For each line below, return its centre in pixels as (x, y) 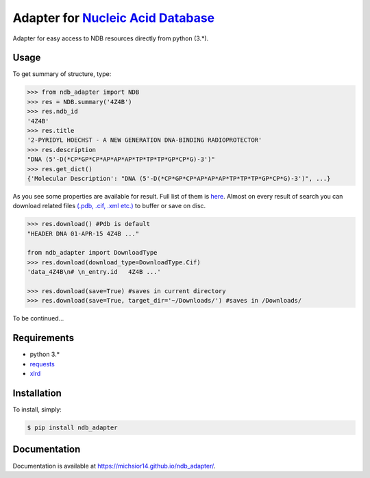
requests (42, 364)
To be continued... (38, 318)
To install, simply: (37, 410)
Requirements (44, 338)
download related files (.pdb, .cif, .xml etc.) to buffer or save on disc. (109, 206)
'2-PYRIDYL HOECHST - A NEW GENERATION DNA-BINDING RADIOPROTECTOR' (145, 140)
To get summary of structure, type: (62, 74)
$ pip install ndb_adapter (72, 428)
